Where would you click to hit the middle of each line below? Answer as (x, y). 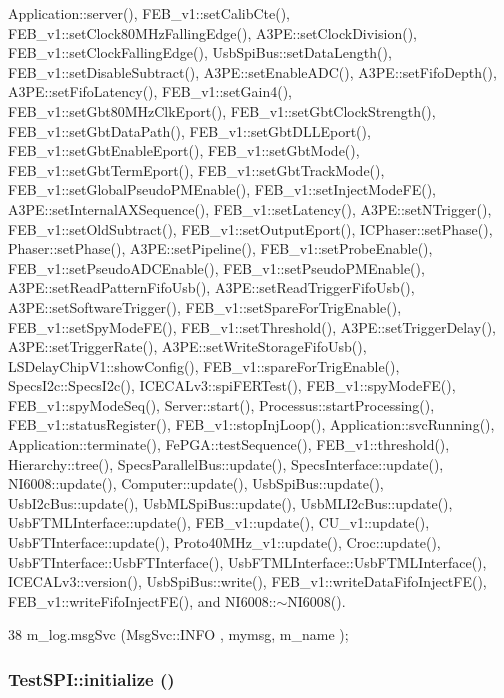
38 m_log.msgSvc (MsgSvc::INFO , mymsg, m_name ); (178, 634)
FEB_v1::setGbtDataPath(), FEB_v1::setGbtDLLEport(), (189, 130)
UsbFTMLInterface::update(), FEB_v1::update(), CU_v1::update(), (219, 522)
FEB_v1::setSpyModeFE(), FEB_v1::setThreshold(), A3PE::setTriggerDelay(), (252, 326)
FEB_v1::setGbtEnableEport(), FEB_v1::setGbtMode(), (184, 150)
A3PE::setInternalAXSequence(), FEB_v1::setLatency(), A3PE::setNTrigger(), (250, 208)
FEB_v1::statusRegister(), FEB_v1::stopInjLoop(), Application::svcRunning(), (251, 424)
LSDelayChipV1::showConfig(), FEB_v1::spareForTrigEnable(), (204, 365)
